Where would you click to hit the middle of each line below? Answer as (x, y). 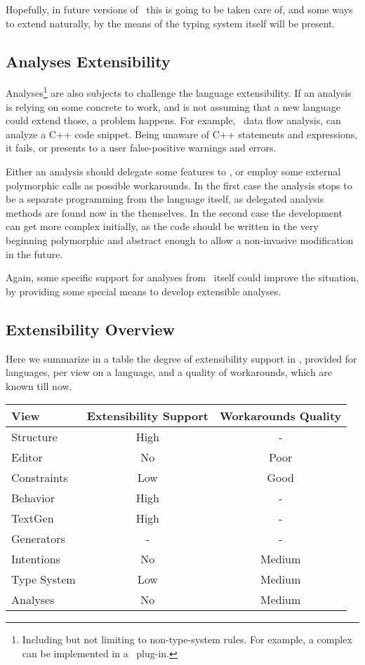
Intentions (36, 559)
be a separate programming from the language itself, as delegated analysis (165, 199)
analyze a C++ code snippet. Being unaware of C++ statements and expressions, (182, 134)
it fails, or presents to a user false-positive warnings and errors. (141, 148)
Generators (38, 539)
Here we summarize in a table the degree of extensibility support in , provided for (181, 358)
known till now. (39, 385)
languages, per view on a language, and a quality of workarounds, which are (169, 372)
